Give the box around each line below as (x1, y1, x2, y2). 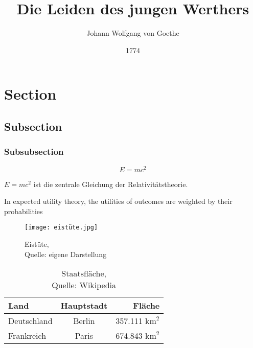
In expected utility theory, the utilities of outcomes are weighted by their (4, 196, 233, 206)
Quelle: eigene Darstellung (25, 248, 107, 259)
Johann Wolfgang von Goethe (86, 28, 179, 38)
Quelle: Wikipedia (52, 279, 117, 291)
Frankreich (8, 330, 47, 342)
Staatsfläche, (61, 267, 106, 280)
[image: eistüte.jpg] (25, 224, 98, 231)
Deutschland (8, 315, 53, 327)
